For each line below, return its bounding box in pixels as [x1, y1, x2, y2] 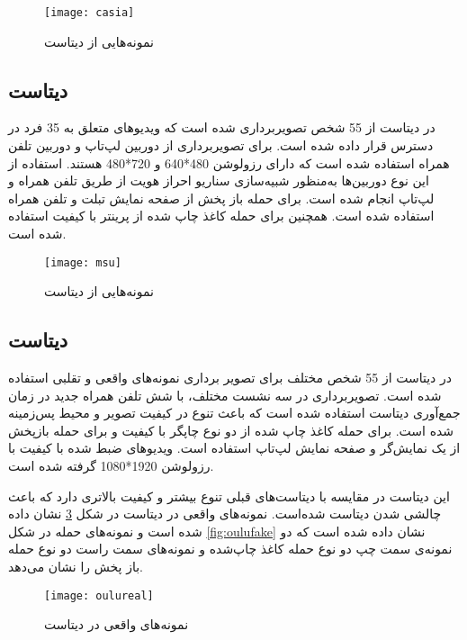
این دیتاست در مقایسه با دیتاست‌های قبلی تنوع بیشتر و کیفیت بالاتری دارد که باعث [8, 486, 450, 505]
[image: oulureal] [44, 589, 154, 602]
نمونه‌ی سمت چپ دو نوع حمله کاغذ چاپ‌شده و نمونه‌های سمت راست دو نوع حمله [8, 539, 453, 558]
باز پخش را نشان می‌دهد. [8, 557, 143, 575]
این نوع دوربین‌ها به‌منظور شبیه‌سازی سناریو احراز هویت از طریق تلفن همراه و [8, 171, 429, 190]
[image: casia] [44, 6, 135, 19]
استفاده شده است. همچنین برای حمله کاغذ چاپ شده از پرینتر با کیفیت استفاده [8, 206, 435, 225]
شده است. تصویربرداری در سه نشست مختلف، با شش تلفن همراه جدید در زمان [8, 385, 442, 404]
